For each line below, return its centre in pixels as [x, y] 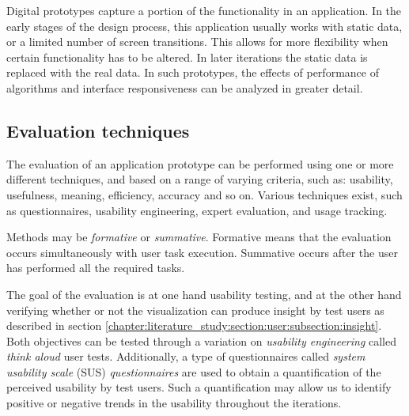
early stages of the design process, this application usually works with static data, [204, 26]
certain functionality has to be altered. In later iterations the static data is [187, 57]
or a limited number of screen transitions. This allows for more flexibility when [197, 42]
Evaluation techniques [98, 130]
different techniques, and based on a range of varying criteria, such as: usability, [200, 179]
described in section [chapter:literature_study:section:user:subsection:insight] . [194, 325]
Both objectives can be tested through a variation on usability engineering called [202, 340]
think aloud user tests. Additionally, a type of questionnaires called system [186, 356]
